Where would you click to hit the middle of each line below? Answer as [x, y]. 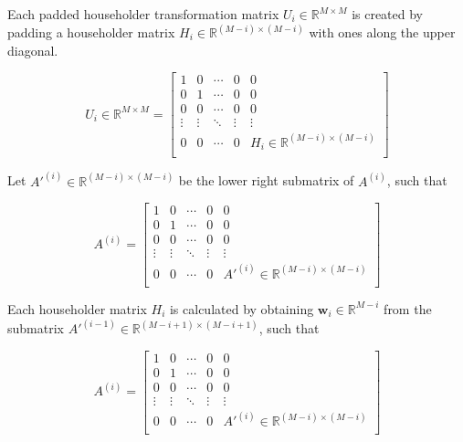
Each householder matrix [77, 308]
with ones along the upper [382, 32]
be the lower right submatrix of [266, 180]
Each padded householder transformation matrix [143, 14]
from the [408, 308]
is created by [388, 14]
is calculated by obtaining [242, 308]
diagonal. [33, 50]
